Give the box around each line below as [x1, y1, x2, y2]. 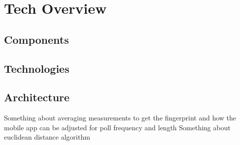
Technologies [4, 60, 69, 76]
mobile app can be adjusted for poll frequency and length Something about [4, 122, 231, 132]
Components [4, 31, 69, 47]
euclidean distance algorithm [4, 132, 90, 142]
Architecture [4, 89, 70, 105]
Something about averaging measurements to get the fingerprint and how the [4, 113, 237, 123]
